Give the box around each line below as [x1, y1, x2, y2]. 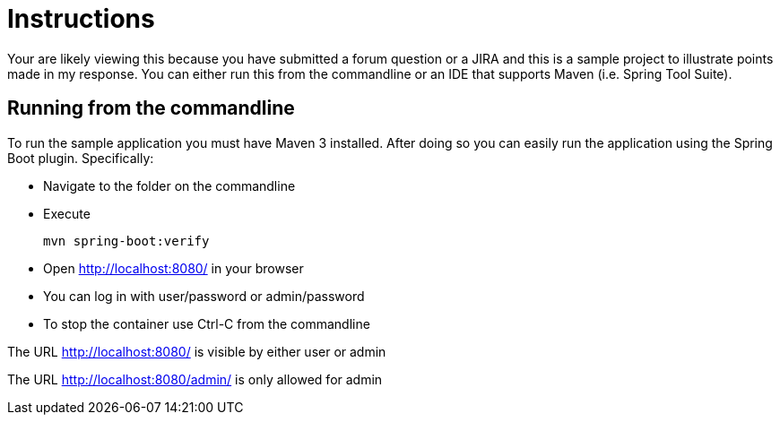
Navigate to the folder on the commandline [43, 177, 296, 194]
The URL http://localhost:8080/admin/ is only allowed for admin [7, 371, 383, 387]
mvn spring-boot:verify [43, 233, 210, 248]
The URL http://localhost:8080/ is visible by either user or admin [7, 343, 386, 359]
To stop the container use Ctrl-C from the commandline [43, 315, 370, 332]
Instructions [7, 4, 155, 34]
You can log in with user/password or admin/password [43, 288, 365, 304]
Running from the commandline [7, 97, 295, 120]
